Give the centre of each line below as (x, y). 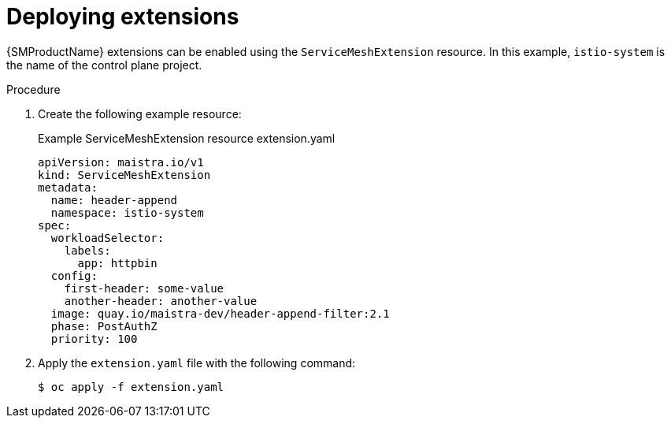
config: (74, 275)
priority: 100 (94, 338)
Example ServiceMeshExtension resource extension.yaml (187, 138)
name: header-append (114, 200)
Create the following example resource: (140, 113)
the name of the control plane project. (104, 65)
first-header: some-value (144, 288)
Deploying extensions (123, 17)
